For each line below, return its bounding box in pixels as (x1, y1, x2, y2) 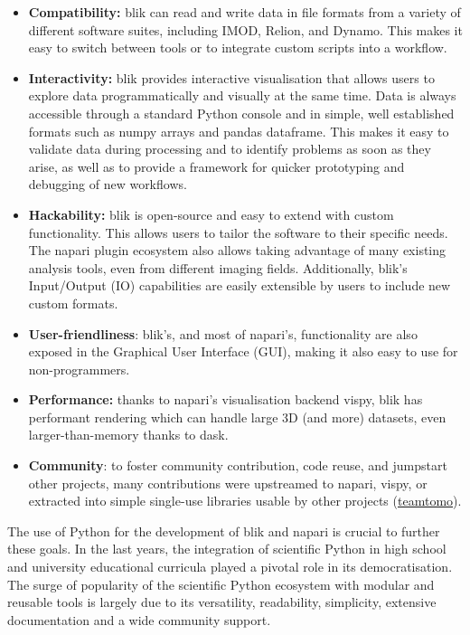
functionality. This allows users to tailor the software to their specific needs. (28, 223, 448, 242)
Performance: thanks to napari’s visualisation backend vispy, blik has (28, 390, 423, 409)
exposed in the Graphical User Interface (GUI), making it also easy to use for (28, 342, 458, 361)
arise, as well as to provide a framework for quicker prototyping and (28, 156, 405, 175)
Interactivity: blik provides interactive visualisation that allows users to (28, 68, 435, 87)
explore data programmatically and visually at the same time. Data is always (28, 86, 456, 105)
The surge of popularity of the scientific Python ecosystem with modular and (7, 574, 435, 593)
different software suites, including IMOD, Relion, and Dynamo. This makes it (28, 20, 463, 39)
